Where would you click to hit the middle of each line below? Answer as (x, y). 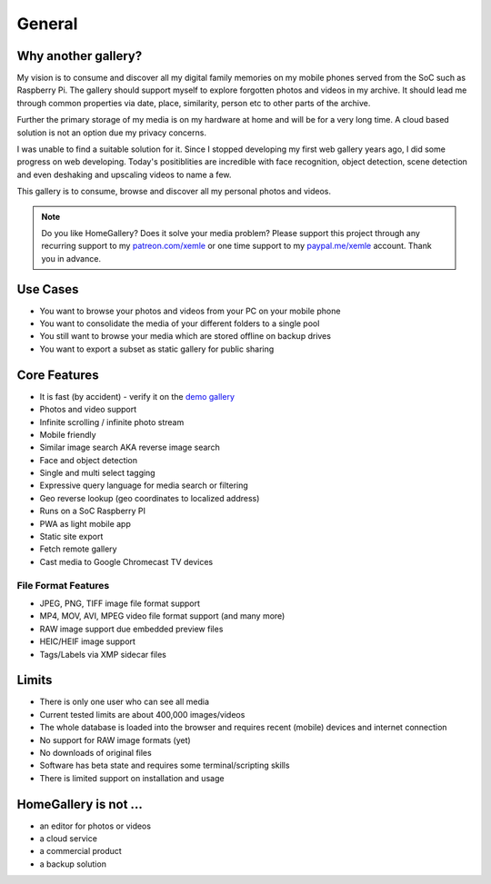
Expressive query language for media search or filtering (144, 485)
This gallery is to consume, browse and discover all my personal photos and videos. (174, 192)
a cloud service (68, 839)
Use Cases (48, 289)
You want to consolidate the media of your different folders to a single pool (180, 323)
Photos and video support (88, 410)
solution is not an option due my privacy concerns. (111, 133)
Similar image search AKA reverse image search (130, 447)
